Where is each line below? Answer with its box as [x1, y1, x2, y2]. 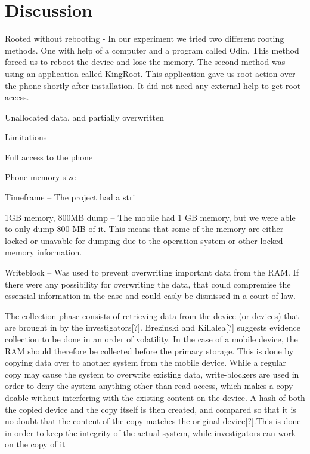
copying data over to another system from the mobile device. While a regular [5, 356, 287, 369]
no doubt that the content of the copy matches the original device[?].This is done [5, 415, 301, 427]
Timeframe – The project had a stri [5, 191, 135, 203]
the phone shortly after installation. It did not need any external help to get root [5, 79, 301, 91]
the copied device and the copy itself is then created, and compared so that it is [5, 403, 296, 415]
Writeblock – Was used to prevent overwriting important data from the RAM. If [5, 266, 299, 279]
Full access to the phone [5, 150, 93, 163]
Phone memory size [5, 171, 76, 183]
